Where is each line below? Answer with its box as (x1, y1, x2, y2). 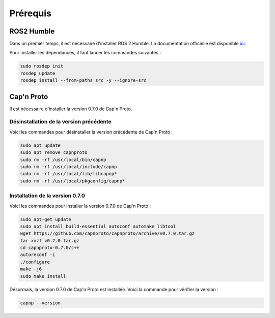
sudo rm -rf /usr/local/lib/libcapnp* (20, 171, 117, 177)
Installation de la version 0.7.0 (9, 192, 85, 199)
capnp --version (20, 300, 61, 306)
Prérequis (9, 8, 52, 19)
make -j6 (20, 266, 42, 272)
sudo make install (20, 273, 66, 279)
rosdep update (20, 70, 56, 76)
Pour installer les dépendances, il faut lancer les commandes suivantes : (9, 50, 161, 56)
